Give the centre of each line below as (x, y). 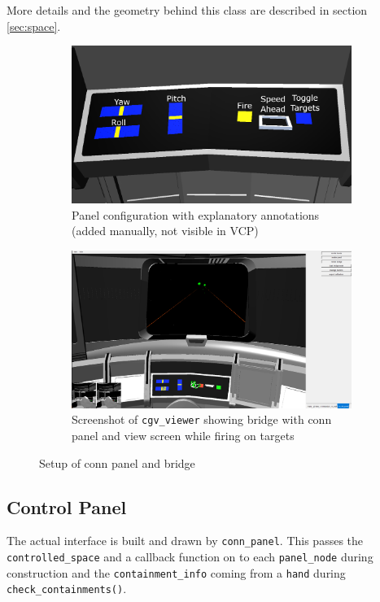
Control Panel (67, 506)
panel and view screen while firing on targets (183, 436)
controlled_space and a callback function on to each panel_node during (190, 557)
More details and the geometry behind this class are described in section (187, 10)
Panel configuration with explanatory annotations (196, 214)
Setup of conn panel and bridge (117, 462)
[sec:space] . (34, 26)
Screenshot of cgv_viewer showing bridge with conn (202, 419)
